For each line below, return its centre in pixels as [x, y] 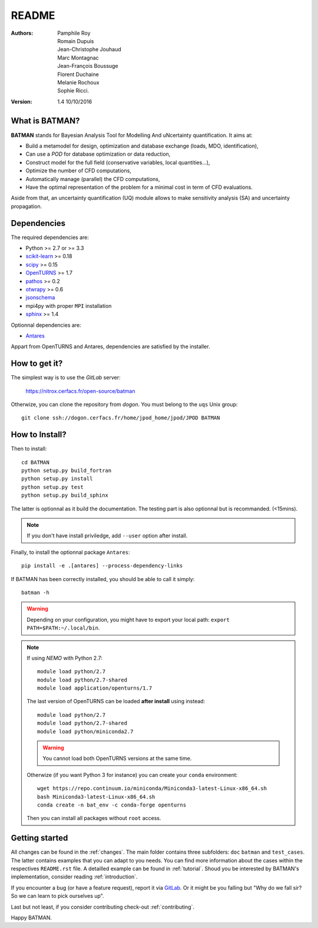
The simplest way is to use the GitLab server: [66, 378]
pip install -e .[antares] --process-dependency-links [102, 566]
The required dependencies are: [50, 237]
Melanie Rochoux [78, 82]
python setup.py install [57, 479]
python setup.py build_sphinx [65, 495]
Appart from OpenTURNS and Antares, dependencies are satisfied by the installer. [110, 347]
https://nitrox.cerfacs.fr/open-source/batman [80, 391]
